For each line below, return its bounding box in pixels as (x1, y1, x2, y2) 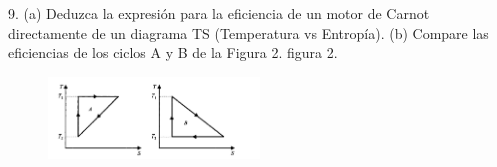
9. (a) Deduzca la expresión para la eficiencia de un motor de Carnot (8, 3, 430, 23)
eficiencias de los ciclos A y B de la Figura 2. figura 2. (8, 42, 338, 63)
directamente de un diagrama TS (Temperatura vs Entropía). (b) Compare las (8, 22, 489, 43)
